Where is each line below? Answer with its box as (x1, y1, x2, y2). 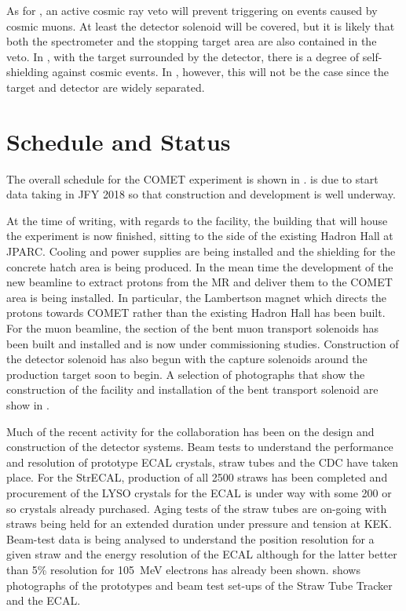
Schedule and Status (6, 125, 231, 157)
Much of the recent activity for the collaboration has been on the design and (6, 423, 375, 439)
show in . (6, 397, 49, 413)
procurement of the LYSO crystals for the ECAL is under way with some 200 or (6, 484, 392, 500)
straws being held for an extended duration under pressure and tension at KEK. (6, 515, 392, 532)
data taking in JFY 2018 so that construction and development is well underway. (6, 186, 396, 202)
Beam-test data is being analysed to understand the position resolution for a (6, 530, 375, 547)
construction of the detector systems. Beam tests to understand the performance (6, 438, 393, 455)
